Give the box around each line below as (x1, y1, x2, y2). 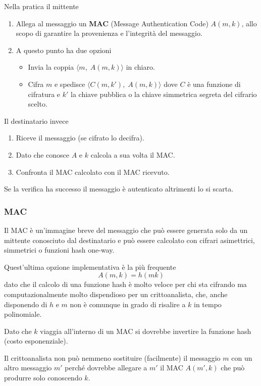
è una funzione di (187, 78, 241, 89)
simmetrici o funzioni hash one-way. (4, 245, 115, 255)
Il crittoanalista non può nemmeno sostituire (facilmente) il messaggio (4, 352, 221, 363)
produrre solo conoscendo (4, 372, 82, 383)
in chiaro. (126, 62, 155, 72)
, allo (241, 18, 257, 28)
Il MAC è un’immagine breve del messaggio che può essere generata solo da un (4, 224, 248, 235)
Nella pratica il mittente (4, 1, 79, 11)
